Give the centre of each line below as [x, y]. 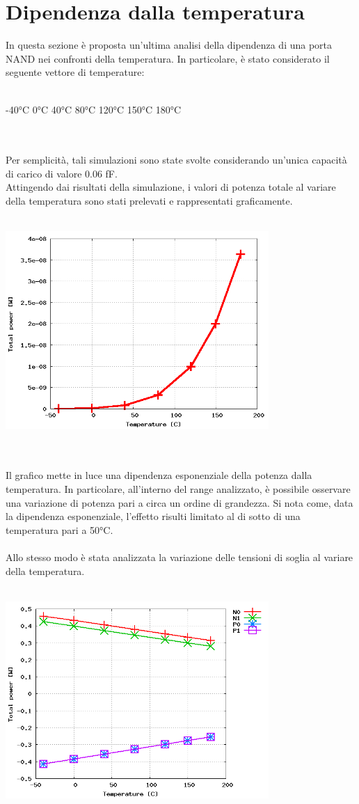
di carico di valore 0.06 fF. [62, 173]
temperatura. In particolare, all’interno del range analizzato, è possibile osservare [178, 489]
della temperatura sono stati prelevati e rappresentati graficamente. [149, 201]
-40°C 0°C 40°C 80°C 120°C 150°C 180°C [94, 109]
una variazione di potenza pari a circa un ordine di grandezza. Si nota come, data [179, 502]
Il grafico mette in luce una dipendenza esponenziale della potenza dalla [159, 475]
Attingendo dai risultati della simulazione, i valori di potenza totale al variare [171, 187]
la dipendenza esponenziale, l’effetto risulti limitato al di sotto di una [153, 516]
